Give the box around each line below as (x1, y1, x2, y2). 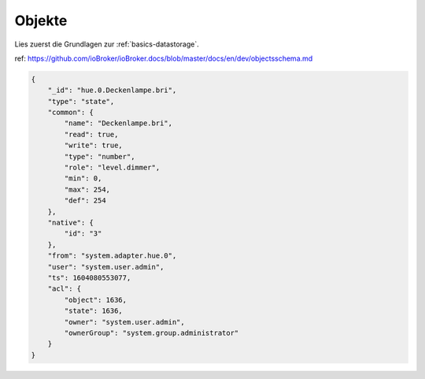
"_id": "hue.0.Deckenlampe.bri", (47, 86, 177, 95)
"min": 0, (64, 174, 102, 183)
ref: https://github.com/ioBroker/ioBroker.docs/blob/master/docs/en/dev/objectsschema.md (14, 54, 313, 63)
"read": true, (64, 130, 119, 139)
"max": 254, (64, 185, 110, 194)
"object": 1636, (64, 295, 128, 304)
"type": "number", (64, 152, 135, 161)
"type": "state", (47, 97, 115, 106)
